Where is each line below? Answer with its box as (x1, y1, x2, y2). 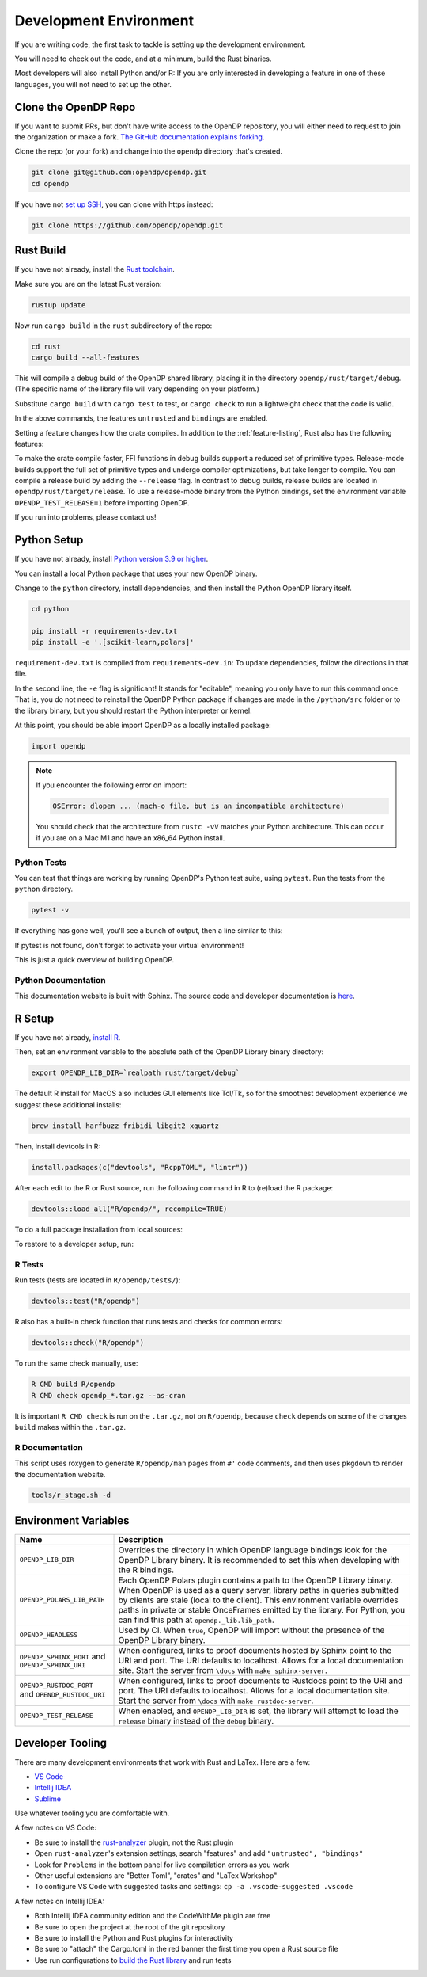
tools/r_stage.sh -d (31, 1491, 111, 1500)
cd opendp (31, 179, 70, 188)
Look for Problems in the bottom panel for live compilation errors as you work (34, 1860, 289, 1869)
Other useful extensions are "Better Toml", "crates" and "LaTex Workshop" (34, 1871, 278, 1880)
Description (118, 1533, 164, 1545)
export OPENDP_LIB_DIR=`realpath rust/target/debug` (31, 1068, 240, 1077)
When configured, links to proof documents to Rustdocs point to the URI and (118, 1675, 403, 1686)
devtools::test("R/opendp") (31, 1297, 140, 1306)
